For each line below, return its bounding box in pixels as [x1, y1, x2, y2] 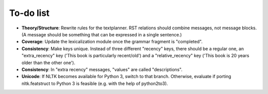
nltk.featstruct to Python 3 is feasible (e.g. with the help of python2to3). [21, 80, 168, 87]
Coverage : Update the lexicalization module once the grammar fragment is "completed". [21, 39, 203, 45]
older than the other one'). [21, 60, 75, 66]
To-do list [9, 7, 50, 18]
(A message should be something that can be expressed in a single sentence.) [21, 31, 182, 37]
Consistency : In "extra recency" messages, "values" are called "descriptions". [21, 66, 183, 72]
